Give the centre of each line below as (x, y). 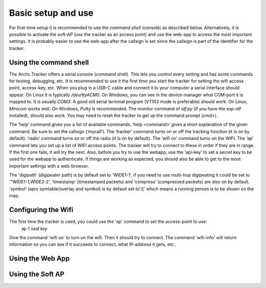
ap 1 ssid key (34, 228)
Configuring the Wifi (41, 210)
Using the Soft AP (37, 274)
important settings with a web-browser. (49, 166)
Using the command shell (49, 62)
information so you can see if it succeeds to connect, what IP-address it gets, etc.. (93, 245)
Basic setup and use (51, 13)
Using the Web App (39, 259)
